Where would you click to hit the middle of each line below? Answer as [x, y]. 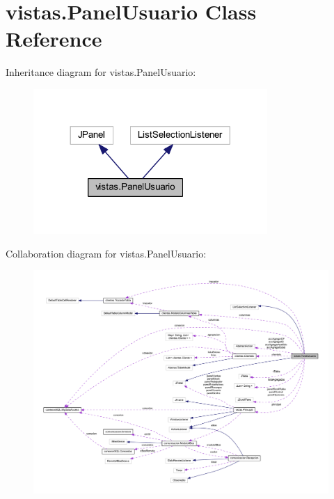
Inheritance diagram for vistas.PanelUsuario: [101, 72]
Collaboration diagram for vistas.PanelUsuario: [106, 253]
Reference [54, 39]
